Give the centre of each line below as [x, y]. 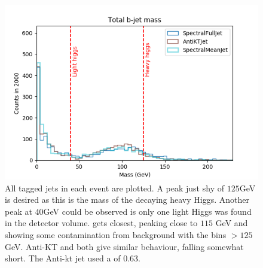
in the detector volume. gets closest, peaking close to [101, 223]
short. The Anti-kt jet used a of [63, 258]
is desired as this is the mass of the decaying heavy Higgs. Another [127, 200]
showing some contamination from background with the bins [116, 234]
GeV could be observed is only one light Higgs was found [147, 211]
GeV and [232, 223]
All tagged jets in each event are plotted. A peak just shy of [114, 188]
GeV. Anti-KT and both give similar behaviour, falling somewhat [124, 246]
